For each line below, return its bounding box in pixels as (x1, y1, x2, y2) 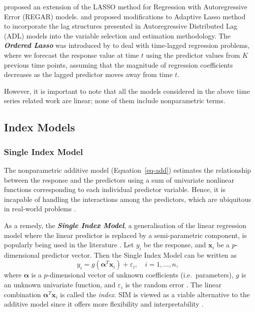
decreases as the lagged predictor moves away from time (4, 69, 173, 79)
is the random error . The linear (125, 279, 222, 290)
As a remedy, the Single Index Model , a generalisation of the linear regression (4, 220, 247, 230)
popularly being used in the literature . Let (4, 239, 134, 250)
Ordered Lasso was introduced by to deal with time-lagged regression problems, (4, 40, 250, 50)
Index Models (4, 119, 75, 135)
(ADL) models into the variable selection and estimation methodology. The (4, 30, 231, 40)
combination (4, 289, 41, 299)
